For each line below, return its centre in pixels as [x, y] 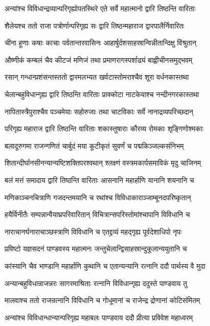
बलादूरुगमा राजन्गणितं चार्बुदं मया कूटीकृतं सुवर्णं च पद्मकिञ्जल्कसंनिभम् [94, 145]
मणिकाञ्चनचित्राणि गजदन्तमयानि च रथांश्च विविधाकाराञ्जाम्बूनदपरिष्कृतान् [98, 197]
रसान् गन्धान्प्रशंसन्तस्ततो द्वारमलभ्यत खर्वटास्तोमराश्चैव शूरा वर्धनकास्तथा [97, 77]
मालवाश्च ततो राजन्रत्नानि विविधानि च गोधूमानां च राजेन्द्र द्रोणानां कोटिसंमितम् [102, 300]
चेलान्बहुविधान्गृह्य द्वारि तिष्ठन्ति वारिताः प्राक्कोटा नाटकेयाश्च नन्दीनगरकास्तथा [102, 94]
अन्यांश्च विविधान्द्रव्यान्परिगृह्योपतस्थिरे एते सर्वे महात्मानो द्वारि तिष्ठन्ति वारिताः [100, 8]
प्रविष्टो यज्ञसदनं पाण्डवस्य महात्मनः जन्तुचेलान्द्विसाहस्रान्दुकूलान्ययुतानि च [96, 249]
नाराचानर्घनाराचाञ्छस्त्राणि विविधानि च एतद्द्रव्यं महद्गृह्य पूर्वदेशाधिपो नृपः [93, 231]
